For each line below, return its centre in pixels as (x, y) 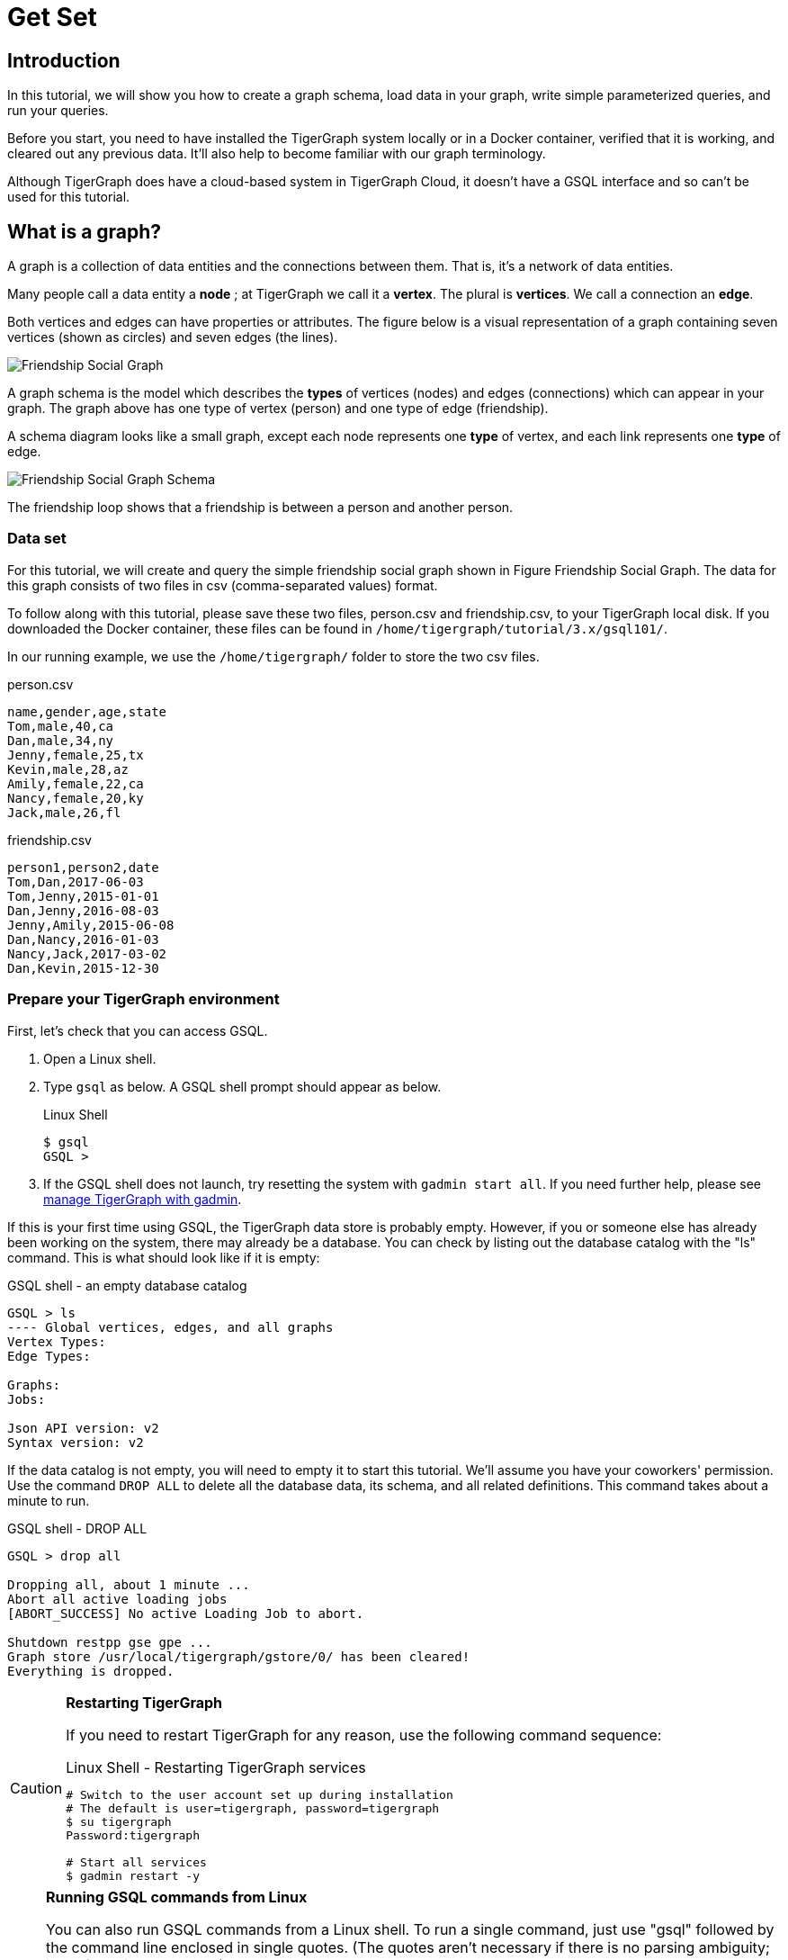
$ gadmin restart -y (133, 1875)
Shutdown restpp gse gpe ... (110, 1642)
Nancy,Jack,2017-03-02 (87, 953)
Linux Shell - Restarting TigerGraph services (216, 1767)
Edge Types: (49, 1356)
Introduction (64, 60)
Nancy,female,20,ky (76, 798)
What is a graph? (85, 231)
